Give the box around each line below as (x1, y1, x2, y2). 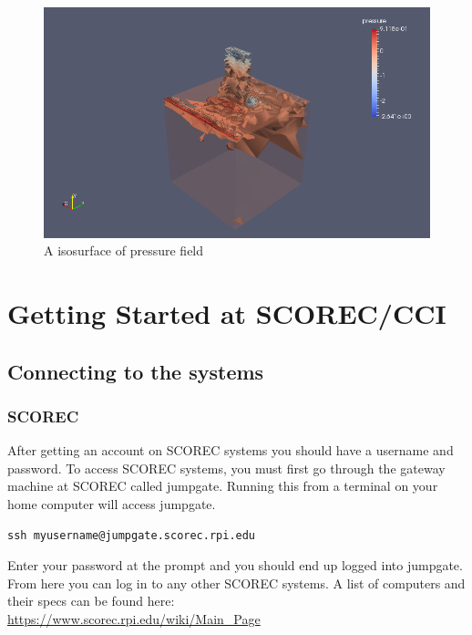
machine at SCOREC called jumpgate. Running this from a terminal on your (7, 476, 438, 495)
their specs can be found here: (7, 591, 175, 610)
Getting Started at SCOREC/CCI (7, 295, 446, 332)
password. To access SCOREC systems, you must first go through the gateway (7, 458, 446, 477)
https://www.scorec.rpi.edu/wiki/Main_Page (7, 609, 261, 628)
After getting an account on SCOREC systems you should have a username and (7, 441, 454, 460)
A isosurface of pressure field (44, 241, 204, 260)
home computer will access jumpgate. (7, 494, 216, 514)
